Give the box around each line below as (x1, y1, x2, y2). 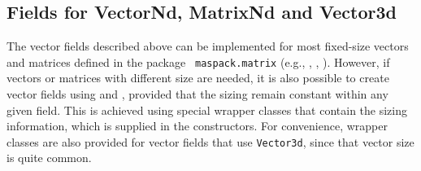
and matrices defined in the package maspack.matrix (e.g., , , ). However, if (7, 53, 390, 70)
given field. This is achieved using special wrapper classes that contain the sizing (7, 101, 407, 118)
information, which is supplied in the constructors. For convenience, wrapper (7, 117, 388, 134)
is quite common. (7, 149, 92, 166)
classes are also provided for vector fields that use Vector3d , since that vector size (7, 133, 414, 150)
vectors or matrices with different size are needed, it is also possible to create (7, 69, 389, 86)
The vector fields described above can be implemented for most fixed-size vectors (7, 37, 409, 55)
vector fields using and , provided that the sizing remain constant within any (7, 85, 388, 103)
